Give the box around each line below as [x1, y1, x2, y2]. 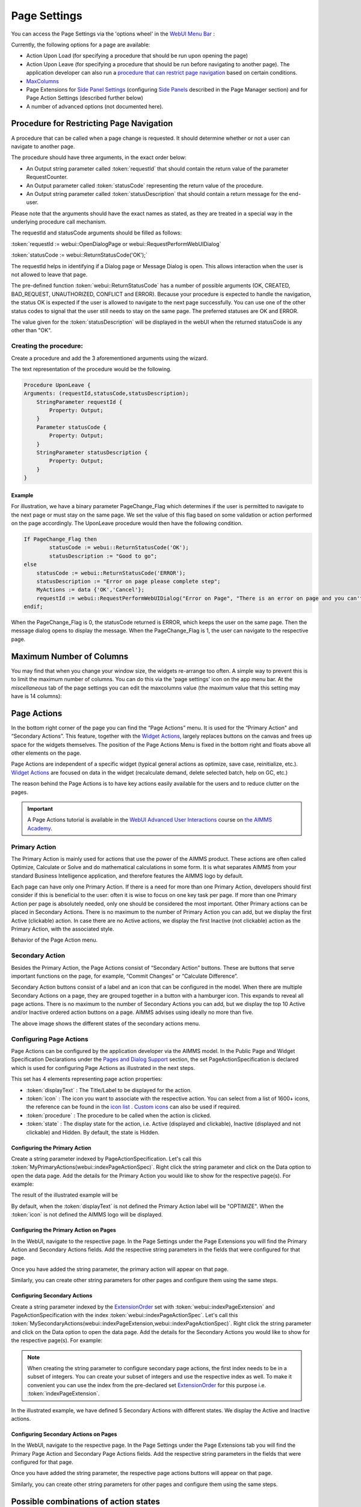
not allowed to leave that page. [11, 271, 88, 278]
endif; [23, 603, 43, 610]
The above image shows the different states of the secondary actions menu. [11, 1019, 201, 1027]
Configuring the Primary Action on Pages [11, 1227, 117, 1234]
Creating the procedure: [11, 342, 84, 350]
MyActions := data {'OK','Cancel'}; [36, 587, 144, 593]
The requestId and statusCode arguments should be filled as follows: [11, 229, 182, 236]
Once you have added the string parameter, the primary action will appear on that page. [11, 1265, 229, 1273]
